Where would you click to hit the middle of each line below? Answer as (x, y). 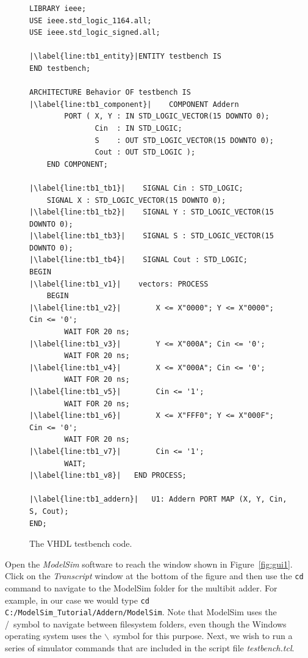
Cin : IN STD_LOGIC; (138, 128)
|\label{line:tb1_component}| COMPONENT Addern (134, 104)
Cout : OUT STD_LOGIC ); (145, 152)
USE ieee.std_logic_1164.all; (91, 20)
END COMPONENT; (77, 164)
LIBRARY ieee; (58, 9)
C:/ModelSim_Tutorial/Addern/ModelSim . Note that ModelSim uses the (141, 612)
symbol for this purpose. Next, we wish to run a (203, 636)
